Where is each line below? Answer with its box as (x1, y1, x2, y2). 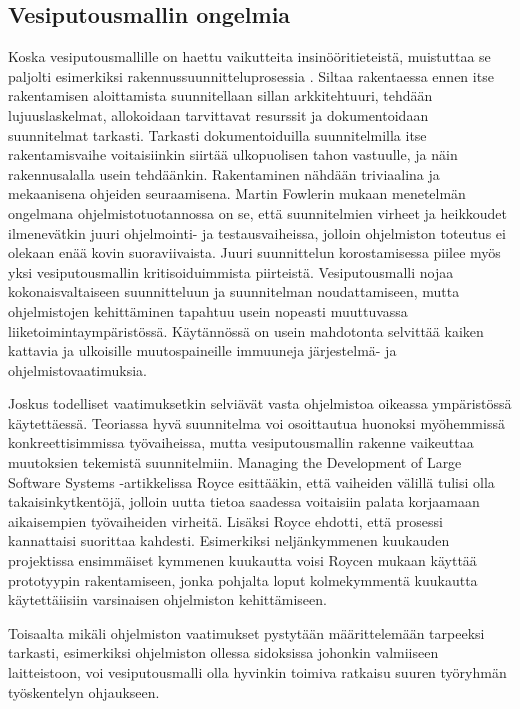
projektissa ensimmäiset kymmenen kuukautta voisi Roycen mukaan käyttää (8, 550, 477, 571)
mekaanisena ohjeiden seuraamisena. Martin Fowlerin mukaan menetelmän (8, 183, 466, 204)
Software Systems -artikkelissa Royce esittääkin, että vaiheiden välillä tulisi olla (8, 471, 495, 492)
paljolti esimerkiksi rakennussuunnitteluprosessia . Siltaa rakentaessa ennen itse (8, 65, 494, 86)
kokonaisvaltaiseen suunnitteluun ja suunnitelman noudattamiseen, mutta (8, 281, 460, 302)
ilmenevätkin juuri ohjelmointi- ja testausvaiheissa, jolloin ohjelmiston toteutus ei (8, 222, 506, 243)
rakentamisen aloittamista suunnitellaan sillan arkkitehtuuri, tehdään (8, 85, 433, 106)
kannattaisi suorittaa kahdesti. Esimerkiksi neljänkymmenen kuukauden (8, 530, 450, 551)
